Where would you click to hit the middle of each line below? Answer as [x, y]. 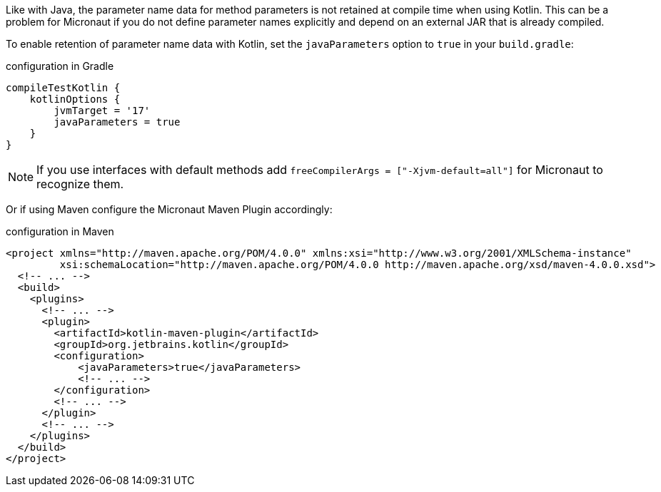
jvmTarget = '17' [102, 111]
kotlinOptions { [75, 99]
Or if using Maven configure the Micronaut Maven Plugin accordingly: [169, 209]
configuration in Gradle [60, 66]
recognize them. [80, 184]
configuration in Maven [60, 231]
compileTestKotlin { [63, 88]
